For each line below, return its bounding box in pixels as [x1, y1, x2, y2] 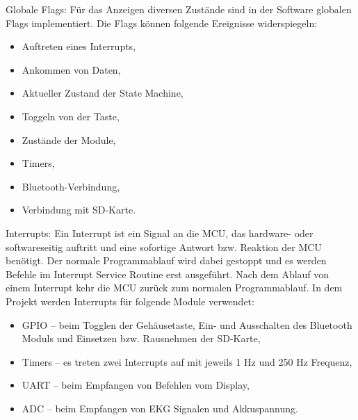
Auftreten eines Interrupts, [22, 39, 136, 54]
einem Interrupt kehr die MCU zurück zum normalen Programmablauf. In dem [6, 280, 343, 295]
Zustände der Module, [22, 132, 116, 147]
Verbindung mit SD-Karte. [22, 202, 136, 217]
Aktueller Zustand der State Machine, [22, 86, 184, 100]
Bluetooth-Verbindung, [22, 179, 120, 193]
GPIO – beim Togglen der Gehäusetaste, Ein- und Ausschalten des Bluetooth [22, 317, 352, 332]
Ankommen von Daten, [22, 62, 121, 76]
